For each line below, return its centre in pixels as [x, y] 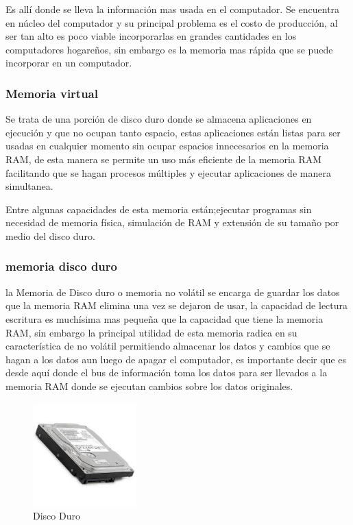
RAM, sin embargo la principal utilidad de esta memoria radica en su [151, 332]
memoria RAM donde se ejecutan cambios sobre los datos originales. [149, 386]
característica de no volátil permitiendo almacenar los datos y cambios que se [168, 346]
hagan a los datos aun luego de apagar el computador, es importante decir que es [176, 359]
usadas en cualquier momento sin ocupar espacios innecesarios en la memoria [167, 146]
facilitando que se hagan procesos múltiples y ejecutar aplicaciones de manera [168, 172]
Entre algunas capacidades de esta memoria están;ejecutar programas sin [159, 209]
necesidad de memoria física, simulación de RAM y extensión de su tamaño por [172, 222]
